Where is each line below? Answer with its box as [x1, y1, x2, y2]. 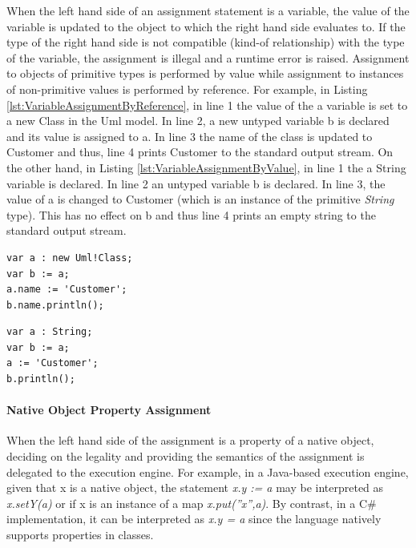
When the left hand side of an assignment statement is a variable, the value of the [6, 2, 410, 18]
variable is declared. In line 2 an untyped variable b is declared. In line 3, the [6, 175, 386, 191]
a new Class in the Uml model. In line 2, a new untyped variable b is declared [6, 112, 390, 129]
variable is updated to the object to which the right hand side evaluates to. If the [6, 18, 406, 34]
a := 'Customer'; [6, 357, 99, 369]
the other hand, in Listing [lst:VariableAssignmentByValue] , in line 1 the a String [6, 159, 406, 175]
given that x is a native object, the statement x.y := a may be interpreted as [6, 479, 384, 496]
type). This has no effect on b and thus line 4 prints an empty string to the [6, 206, 376, 223]
